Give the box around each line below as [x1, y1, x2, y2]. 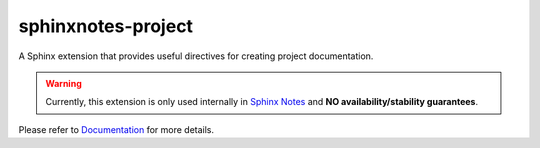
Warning [45, 77, 82, 89]
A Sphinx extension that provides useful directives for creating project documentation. [18, 50, 374, 62]
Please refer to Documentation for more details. [18, 123, 215, 135]
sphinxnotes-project [18, 15, 194, 37]
